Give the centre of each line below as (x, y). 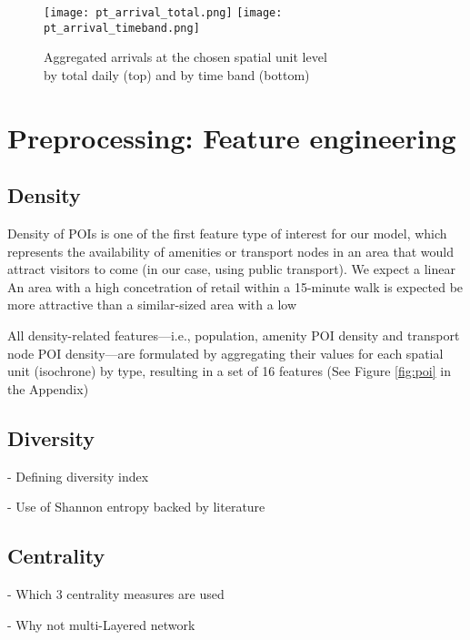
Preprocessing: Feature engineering (232, 137)
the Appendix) (48, 388)
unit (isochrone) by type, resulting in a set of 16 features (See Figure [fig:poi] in (229, 371)
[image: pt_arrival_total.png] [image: (163, 13)
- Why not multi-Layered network (101, 624)
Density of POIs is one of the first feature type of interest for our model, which (227, 234)
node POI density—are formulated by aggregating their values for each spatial (225, 353)
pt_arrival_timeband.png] (122, 28)
